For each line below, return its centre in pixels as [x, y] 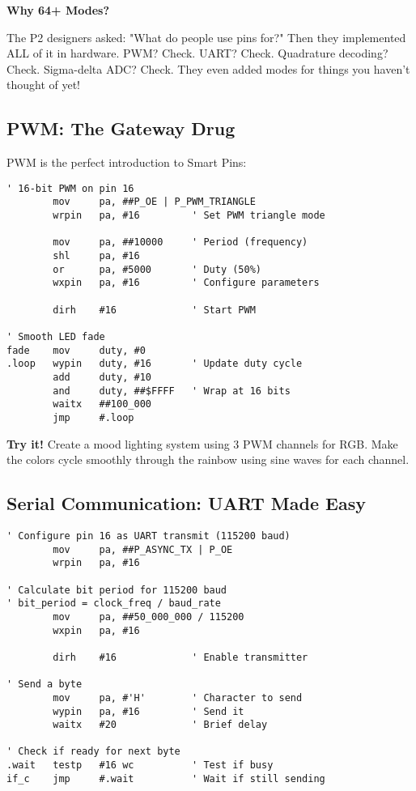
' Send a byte [45, 685]
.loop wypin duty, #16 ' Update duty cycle [155, 364]
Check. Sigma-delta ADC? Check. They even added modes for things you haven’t [208, 68]
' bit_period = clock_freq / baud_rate [114, 604]
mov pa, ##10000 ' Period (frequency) [180, 242]
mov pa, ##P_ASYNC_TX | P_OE [143, 549]
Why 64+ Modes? [58, 10]
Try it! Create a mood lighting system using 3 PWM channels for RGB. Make [202, 443]
